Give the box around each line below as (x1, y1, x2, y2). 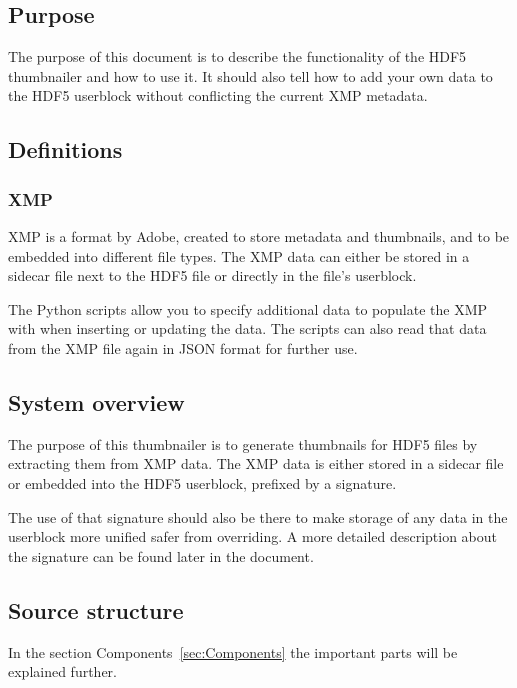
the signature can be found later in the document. (8, 545, 314, 566)
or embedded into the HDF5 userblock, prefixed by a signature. (8, 472, 397, 493)
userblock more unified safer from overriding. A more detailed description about (8, 526, 498, 547)
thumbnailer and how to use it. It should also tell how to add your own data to (8, 65, 493, 86)
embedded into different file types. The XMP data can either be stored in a (8, 245, 470, 266)
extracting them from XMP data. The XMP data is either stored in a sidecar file (8, 453, 504, 474)
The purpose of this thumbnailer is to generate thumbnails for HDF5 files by (8, 433, 478, 454)
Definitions (8, 134, 123, 165)
